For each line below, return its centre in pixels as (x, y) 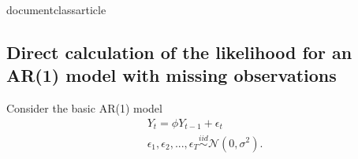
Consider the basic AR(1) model (84, 108)
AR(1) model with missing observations (172, 75)
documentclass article (56, 9)
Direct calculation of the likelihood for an (179, 52)
